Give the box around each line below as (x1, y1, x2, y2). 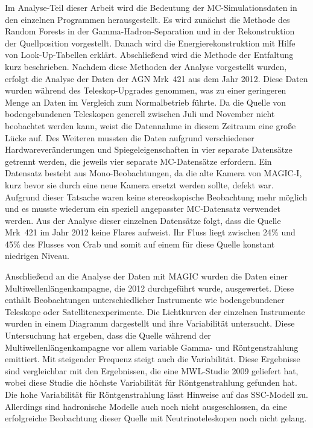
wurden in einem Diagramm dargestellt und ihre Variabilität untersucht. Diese (5, 317, 295, 330)
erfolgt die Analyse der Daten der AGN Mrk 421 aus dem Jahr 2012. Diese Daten (5, 72, 308, 85)
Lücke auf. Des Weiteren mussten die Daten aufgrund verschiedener (5, 131, 255, 144)
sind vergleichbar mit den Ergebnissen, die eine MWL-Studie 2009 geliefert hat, (5, 364, 299, 377)
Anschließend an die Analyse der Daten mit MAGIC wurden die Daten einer (5, 270, 288, 283)
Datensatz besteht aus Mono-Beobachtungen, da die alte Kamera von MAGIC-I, (5, 167, 302, 179)
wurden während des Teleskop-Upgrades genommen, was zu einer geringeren (5, 84, 286, 97)
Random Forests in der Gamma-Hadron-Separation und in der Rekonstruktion (5, 25, 295, 37)
